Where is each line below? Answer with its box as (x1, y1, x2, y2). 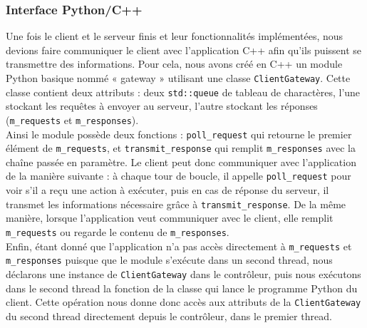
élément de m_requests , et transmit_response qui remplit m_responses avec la (6, 140, 356, 155)
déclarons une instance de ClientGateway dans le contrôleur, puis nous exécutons (6, 266, 361, 281)
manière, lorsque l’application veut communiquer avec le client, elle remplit (6, 210, 334, 225)
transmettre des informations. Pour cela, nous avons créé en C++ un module (6, 56, 343, 71)
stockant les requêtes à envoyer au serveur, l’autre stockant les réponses (6, 98, 318, 113)
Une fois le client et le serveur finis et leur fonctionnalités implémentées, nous (6, 29, 343, 43)
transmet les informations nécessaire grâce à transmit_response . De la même (6, 196, 346, 211)
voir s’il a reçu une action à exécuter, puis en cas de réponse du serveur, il (6, 183, 329, 198)
